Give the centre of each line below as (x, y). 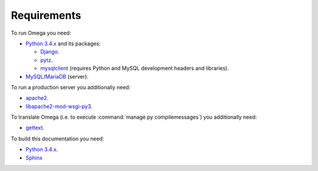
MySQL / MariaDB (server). (57, 76)
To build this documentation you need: (57, 139)
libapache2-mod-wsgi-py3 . (59, 106)
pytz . (47, 60)
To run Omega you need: (41, 33)
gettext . (35, 128)
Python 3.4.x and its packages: (63, 43)
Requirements (46, 15)
